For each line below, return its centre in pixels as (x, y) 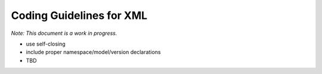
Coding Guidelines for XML (79, 15)
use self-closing (46, 44)
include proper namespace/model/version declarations (93, 52)
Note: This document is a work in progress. (64, 33)
